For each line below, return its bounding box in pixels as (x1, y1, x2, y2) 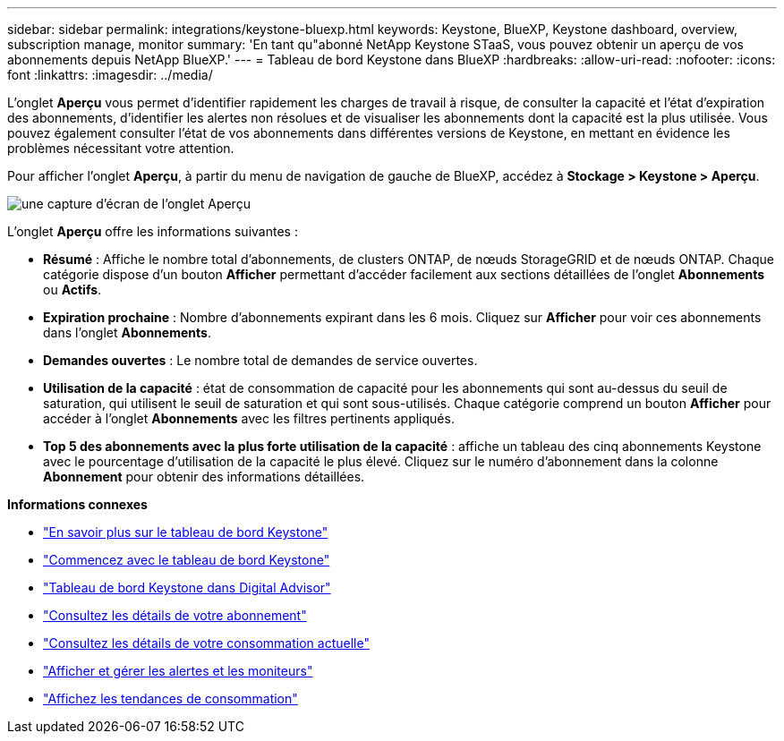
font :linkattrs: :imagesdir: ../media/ (7, 67, 213, 82)
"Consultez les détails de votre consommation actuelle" (43, 635, 370, 651)
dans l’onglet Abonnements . (43, 325, 211, 340)
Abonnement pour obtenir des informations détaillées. (43, 469, 365, 484)
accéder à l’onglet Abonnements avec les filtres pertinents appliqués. (43, 411, 455, 426)
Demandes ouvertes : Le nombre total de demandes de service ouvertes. (43, 353, 478, 368)
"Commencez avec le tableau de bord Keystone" (43, 552, 330, 567)
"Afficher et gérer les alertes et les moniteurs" (43, 663, 313, 678)
